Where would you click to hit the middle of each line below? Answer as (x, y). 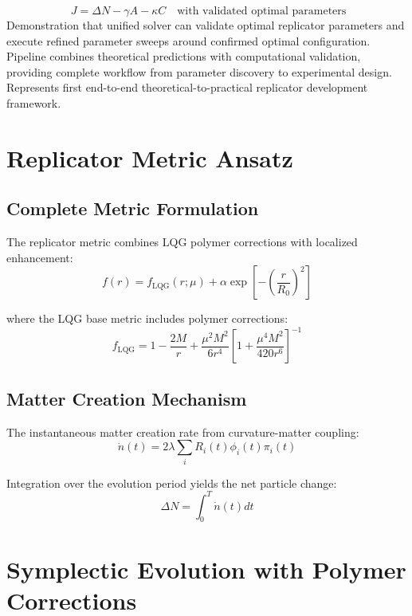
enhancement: (40, 257)
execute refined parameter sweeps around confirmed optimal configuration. (188, 40)
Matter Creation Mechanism (127, 398)
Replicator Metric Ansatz (150, 157)
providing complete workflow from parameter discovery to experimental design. (199, 71)
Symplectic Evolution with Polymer (206, 569)
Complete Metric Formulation (133, 208)
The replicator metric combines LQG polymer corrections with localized (182, 242)
